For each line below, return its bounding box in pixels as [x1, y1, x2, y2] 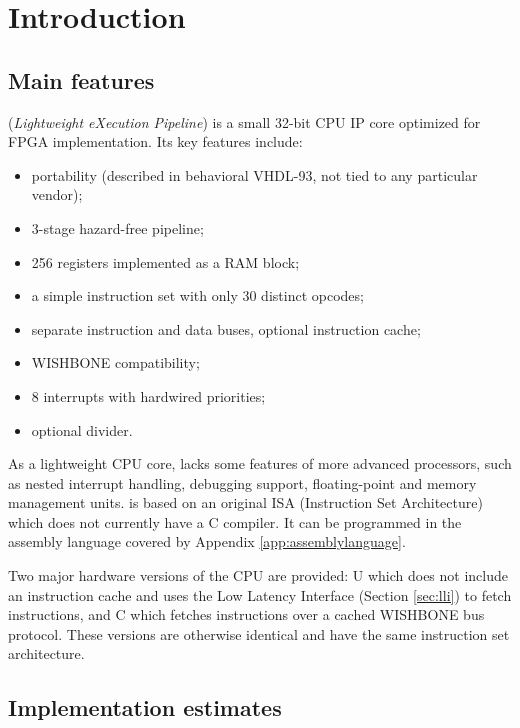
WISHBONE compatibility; [31, 352, 200, 373]
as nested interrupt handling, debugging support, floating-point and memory [8, 472, 477, 493]
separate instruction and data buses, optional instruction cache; [31, 318, 421, 339]
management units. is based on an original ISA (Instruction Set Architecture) [8, 492, 483, 513]
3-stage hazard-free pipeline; [31, 217, 204, 238]
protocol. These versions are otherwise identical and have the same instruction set [8, 623, 510, 644]
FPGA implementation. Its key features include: [8, 131, 303, 152]
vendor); [31, 184, 83, 205]
